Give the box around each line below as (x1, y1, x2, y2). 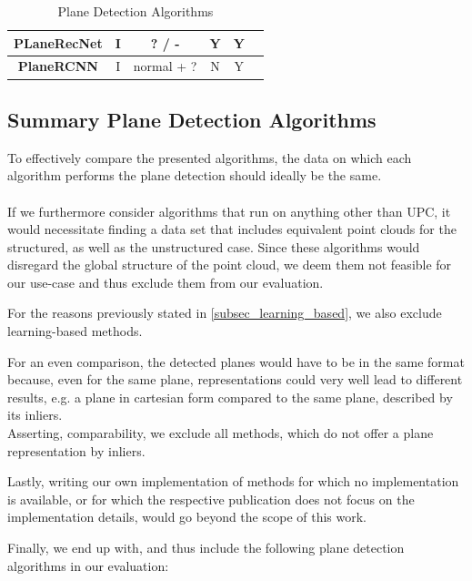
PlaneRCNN (17, 56, 98, 76)
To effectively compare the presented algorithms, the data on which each (7, 148, 412, 167)
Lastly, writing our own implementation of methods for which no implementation (7, 472, 459, 491)
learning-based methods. (7, 321, 143, 341)
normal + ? (133, 56, 197, 76)
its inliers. (7, 405, 63, 424)
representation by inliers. (7, 441, 146, 460)
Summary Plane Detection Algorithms (7, 105, 377, 133)
